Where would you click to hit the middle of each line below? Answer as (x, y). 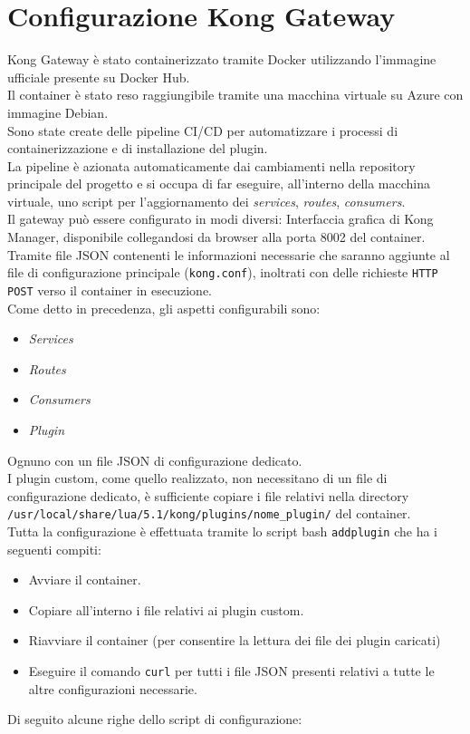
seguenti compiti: (54, 549)
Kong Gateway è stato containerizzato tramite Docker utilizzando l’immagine (222, 59)
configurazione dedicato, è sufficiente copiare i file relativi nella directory (208, 495)
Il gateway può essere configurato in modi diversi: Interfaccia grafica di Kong (221, 219)
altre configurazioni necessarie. (113, 688)
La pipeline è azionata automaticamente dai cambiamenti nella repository (211, 165)
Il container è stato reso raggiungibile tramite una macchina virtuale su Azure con (235, 95)
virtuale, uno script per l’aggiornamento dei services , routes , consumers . (206, 201)
